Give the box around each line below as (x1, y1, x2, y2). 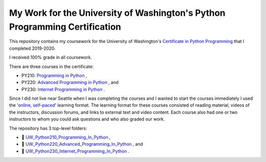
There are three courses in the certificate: (9, 63, 94, 69)
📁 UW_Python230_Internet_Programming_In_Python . (21, 148, 130, 154)
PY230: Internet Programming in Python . (21, 86, 105, 92)
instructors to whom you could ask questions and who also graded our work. (9, 116, 165, 122)
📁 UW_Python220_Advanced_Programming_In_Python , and (21, 141, 143, 147)
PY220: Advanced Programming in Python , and (21, 80, 119, 85)
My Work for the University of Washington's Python (9, 7, 226, 18)
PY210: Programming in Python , (21, 72, 87, 79)
